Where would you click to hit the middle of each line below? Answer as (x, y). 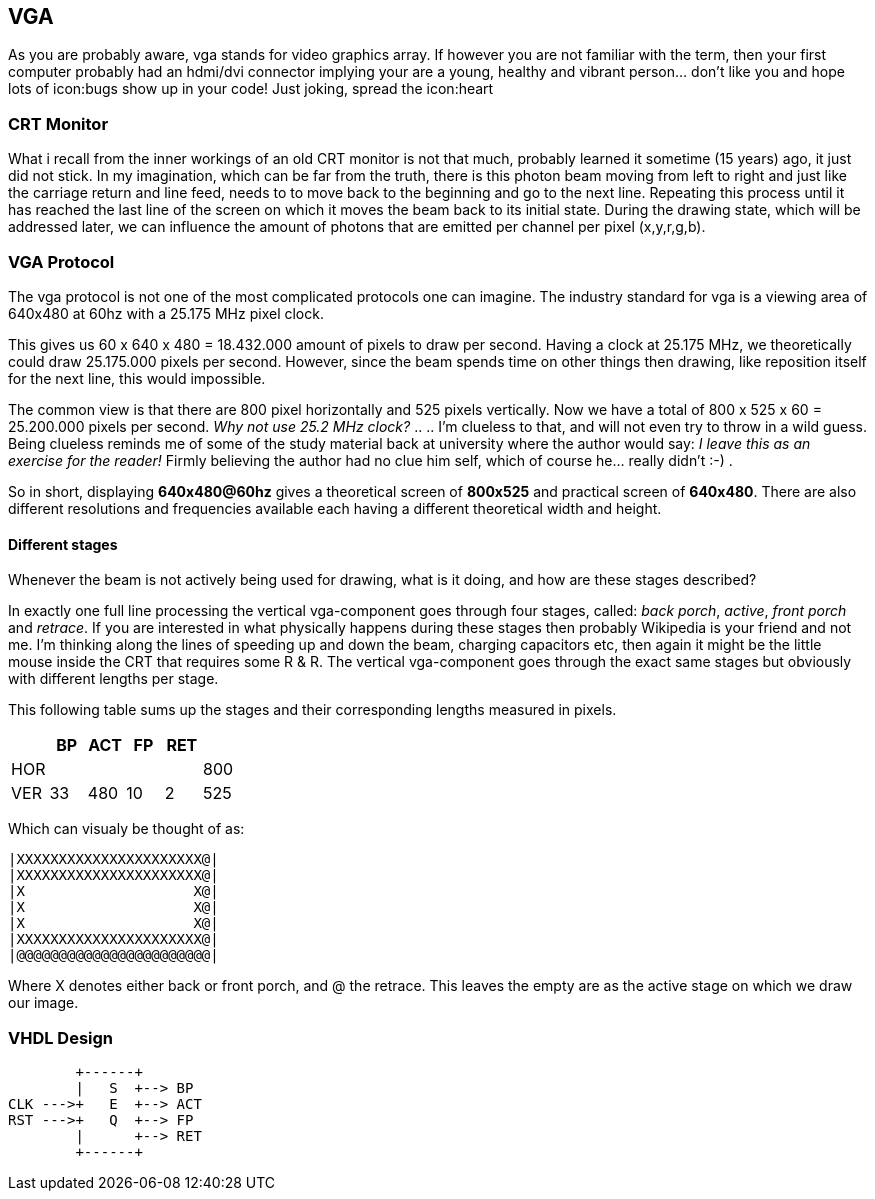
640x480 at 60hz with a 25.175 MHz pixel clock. (166, 313)
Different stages (63, 544)
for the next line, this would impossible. (137, 378)
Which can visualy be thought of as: (126, 829)
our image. (43, 1003)
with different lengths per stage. (113, 679)
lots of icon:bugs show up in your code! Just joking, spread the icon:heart (251, 89)
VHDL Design (61, 1037)
